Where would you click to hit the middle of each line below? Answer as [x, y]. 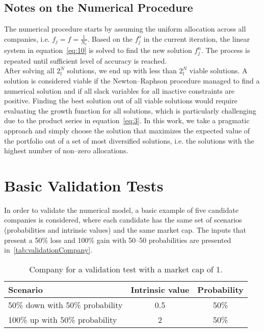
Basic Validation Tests [84, 185]
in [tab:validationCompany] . [48, 250]
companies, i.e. [27, 38]
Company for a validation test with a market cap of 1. [126, 269]
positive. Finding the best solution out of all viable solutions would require [121, 101]
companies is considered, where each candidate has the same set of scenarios [123, 220]
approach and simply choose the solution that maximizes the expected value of [127, 130]
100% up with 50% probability [63, 319]
